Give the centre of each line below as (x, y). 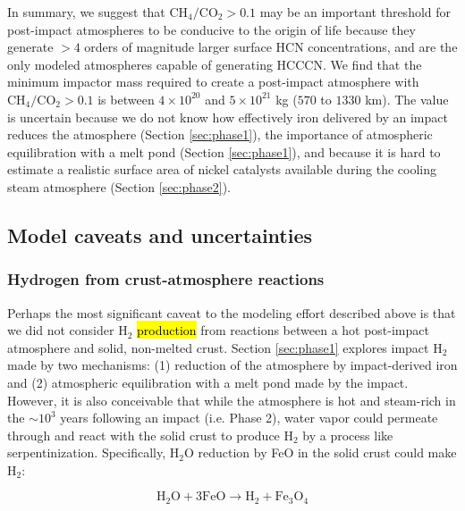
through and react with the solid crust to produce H (150, 435)
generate (30, 47)
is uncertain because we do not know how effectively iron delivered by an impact (228, 117)
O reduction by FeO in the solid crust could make (320, 452)
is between (126, 99)
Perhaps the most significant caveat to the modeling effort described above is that (232, 312)
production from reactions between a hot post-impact (283, 330)
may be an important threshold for (355, 12)
